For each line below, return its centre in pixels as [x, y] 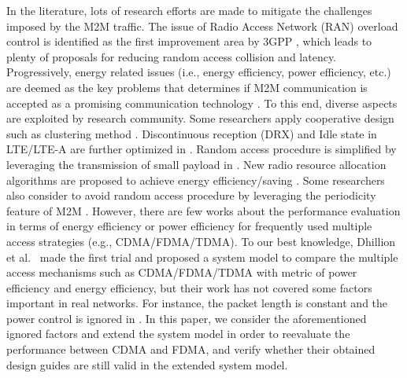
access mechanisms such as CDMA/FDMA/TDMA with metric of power [182, 272]
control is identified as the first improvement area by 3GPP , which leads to [189, 41]
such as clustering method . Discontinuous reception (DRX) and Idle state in [192, 133]
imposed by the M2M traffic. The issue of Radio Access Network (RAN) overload [202, 26]
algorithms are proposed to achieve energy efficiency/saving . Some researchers [196, 180]
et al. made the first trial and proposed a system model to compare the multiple [202, 257]
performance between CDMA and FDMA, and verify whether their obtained [191, 349]
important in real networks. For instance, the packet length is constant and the [197, 303]
